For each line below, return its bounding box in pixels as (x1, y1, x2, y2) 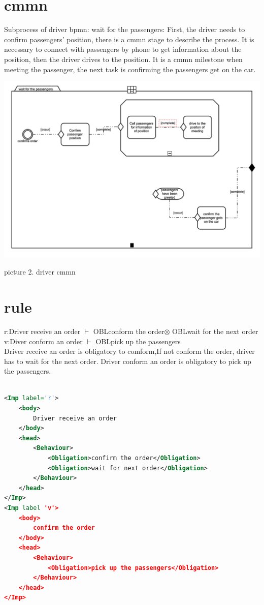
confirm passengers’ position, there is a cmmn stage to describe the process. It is (4, 34, 254, 44)
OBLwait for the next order (172, 325, 258, 336)
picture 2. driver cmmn (4, 266, 76, 277)
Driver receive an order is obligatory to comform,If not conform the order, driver (4, 346, 255, 356)
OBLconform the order (93, 325, 164, 336)
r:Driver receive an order (4, 325, 81, 336)
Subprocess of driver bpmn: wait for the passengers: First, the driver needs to (4, 24, 245, 35)
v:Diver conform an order (4, 336, 83, 346)
